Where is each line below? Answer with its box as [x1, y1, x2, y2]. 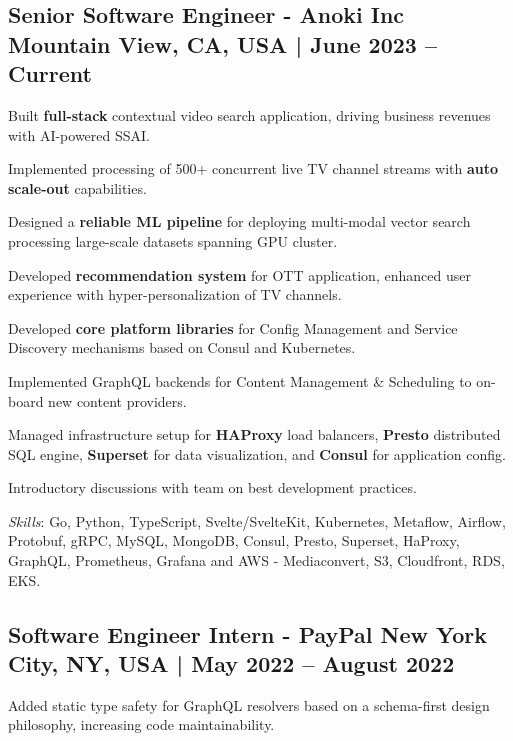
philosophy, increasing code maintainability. [8, 714, 275, 735]
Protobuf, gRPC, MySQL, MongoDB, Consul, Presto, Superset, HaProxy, [8, 530, 460, 551]
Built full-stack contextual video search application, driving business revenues [8, 104, 491, 125]
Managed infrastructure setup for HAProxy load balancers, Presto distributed [8, 424, 501, 445]
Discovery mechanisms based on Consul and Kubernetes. [8, 337, 356, 358]
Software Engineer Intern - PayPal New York [8, 618, 488, 649]
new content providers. [48, 390, 187, 411]
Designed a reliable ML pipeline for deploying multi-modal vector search [8, 211, 471, 232]
